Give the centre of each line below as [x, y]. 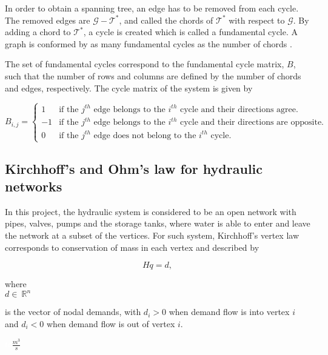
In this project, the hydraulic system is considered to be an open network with [151, 211]
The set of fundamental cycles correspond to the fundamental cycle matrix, [145, 64]
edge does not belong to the [145, 135]
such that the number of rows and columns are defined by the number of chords [153, 75]
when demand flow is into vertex [229, 312]
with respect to [257, 20]
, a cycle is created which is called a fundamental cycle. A [191, 32]
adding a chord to [38, 32]
